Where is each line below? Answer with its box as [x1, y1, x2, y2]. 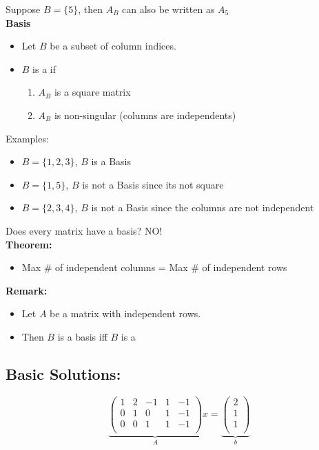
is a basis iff [57, 329, 107, 343]
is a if [32, 61, 56, 76]
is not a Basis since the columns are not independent [91, 200, 314, 215]
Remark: [6, 283, 48, 297]
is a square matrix [54, 85, 131, 99]
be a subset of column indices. [50, 39, 176, 53]
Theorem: [6, 237, 52, 251]
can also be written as [122, 2, 215, 16]
